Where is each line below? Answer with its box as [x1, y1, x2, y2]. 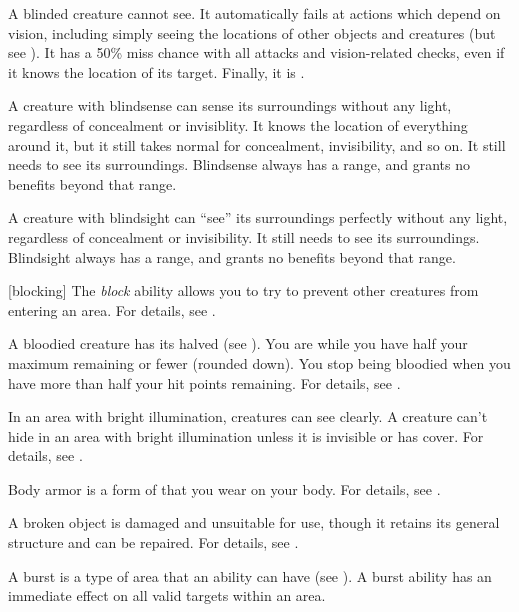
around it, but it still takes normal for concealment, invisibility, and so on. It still [8, 134, 506, 155]
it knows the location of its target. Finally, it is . [8, 61, 305, 82]
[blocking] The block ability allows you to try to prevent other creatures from [8, 280, 479, 301]
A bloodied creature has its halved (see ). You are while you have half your [8, 333, 468, 354]
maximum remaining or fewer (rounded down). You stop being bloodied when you [8, 352, 511, 373]
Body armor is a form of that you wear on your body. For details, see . [8, 478, 441, 499]
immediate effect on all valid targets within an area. [8, 585, 326, 606]
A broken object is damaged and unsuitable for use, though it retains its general [8, 512, 500, 533]
